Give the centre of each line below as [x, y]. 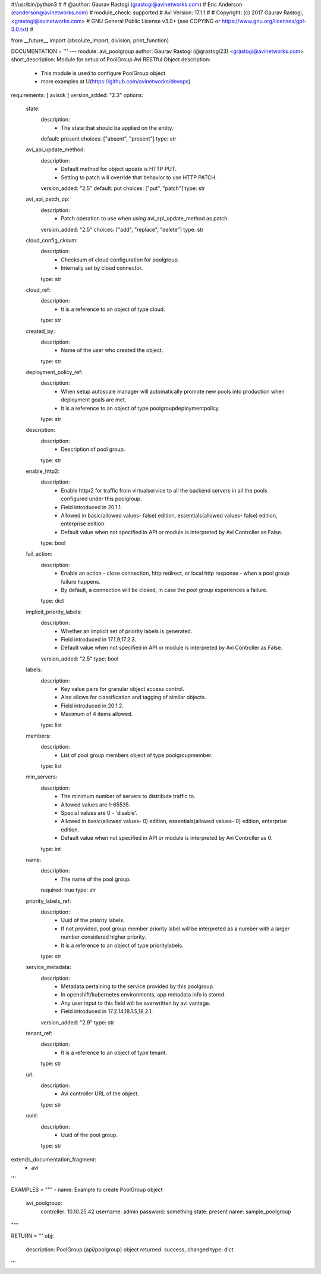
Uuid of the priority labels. [93, 920]
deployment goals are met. [94, 400]
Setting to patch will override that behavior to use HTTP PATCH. [139, 177]
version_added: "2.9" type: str [78, 1022]
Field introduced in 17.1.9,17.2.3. [99, 639]
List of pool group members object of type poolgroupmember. [137, 755]
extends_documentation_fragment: [53, 1159]
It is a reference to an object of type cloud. [113, 309]
